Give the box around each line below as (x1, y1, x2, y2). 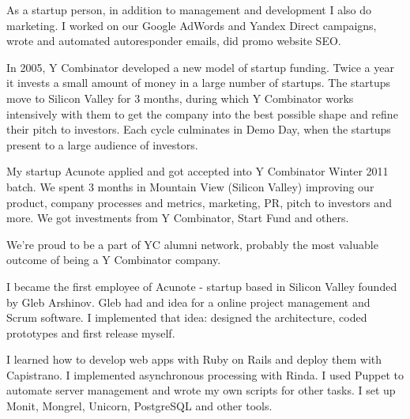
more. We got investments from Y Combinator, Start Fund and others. (6, 209, 349, 226)
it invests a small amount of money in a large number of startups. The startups (6, 74, 391, 91)
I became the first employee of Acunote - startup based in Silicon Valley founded (6, 277, 397, 294)
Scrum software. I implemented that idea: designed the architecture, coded (6, 309, 367, 326)
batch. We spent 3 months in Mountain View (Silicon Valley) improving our (6, 178, 374, 194)
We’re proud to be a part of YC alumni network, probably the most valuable (6, 236, 378, 252)
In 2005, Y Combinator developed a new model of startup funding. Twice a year (6, 59, 394, 75)
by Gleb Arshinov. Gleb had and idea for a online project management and (6, 293, 371, 310)
